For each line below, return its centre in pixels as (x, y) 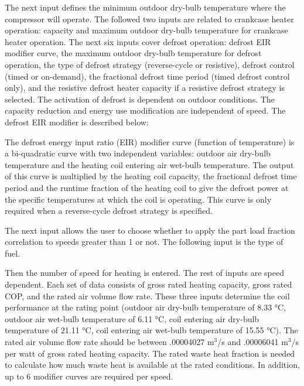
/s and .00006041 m (253, 342)
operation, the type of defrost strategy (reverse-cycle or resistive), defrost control (150, 64)
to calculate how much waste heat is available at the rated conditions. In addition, (152, 365)
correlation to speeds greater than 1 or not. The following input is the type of (144, 242)
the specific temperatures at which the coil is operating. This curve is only (138, 199)
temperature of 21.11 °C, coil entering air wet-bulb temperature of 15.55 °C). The (151, 330)
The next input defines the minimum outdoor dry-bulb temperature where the (145, 7)
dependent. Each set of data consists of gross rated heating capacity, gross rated (148, 284)
